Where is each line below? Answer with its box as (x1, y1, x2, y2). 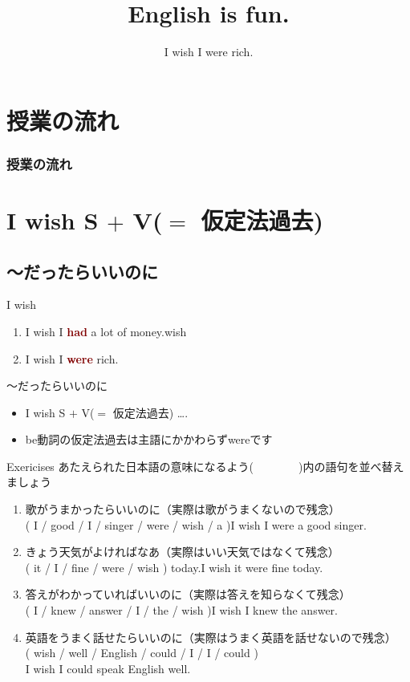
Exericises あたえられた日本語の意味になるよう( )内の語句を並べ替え (6, 457, 404, 474)
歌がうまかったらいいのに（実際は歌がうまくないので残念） (25, 501, 340, 518)
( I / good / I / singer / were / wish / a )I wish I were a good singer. (25, 516, 367, 533)
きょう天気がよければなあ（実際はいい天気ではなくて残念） (25, 543, 339, 560)
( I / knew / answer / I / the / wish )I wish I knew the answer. (25, 602, 338, 619)
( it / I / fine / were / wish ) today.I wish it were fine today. (25, 558, 323, 575)
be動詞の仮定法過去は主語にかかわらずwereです (25, 431, 273, 448)
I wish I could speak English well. (25, 660, 191, 676)
